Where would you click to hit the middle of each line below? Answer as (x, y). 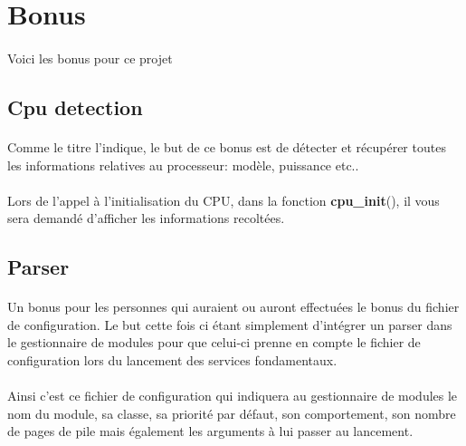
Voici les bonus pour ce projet (90, 58)
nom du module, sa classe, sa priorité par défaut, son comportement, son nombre (232, 413)
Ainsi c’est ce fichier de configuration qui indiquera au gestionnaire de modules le (233, 396)
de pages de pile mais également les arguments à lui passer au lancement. (210, 431)
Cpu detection (75, 107)
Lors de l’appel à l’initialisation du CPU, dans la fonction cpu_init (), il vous (223, 200)
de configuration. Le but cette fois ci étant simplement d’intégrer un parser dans (230, 324)
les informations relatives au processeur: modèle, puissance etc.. (183, 165)
